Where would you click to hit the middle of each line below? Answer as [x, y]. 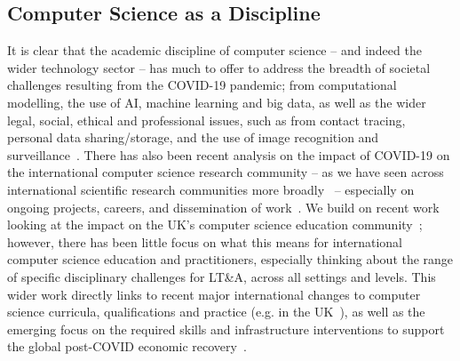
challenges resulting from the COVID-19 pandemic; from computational [202, 85]
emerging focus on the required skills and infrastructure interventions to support [226, 329]
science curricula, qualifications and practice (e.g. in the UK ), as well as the [216, 312]
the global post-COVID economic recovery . [127, 346]
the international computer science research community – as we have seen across [226, 172]
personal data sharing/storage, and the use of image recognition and [193, 137]
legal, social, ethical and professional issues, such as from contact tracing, [206, 120]
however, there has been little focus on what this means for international [205, 241]
